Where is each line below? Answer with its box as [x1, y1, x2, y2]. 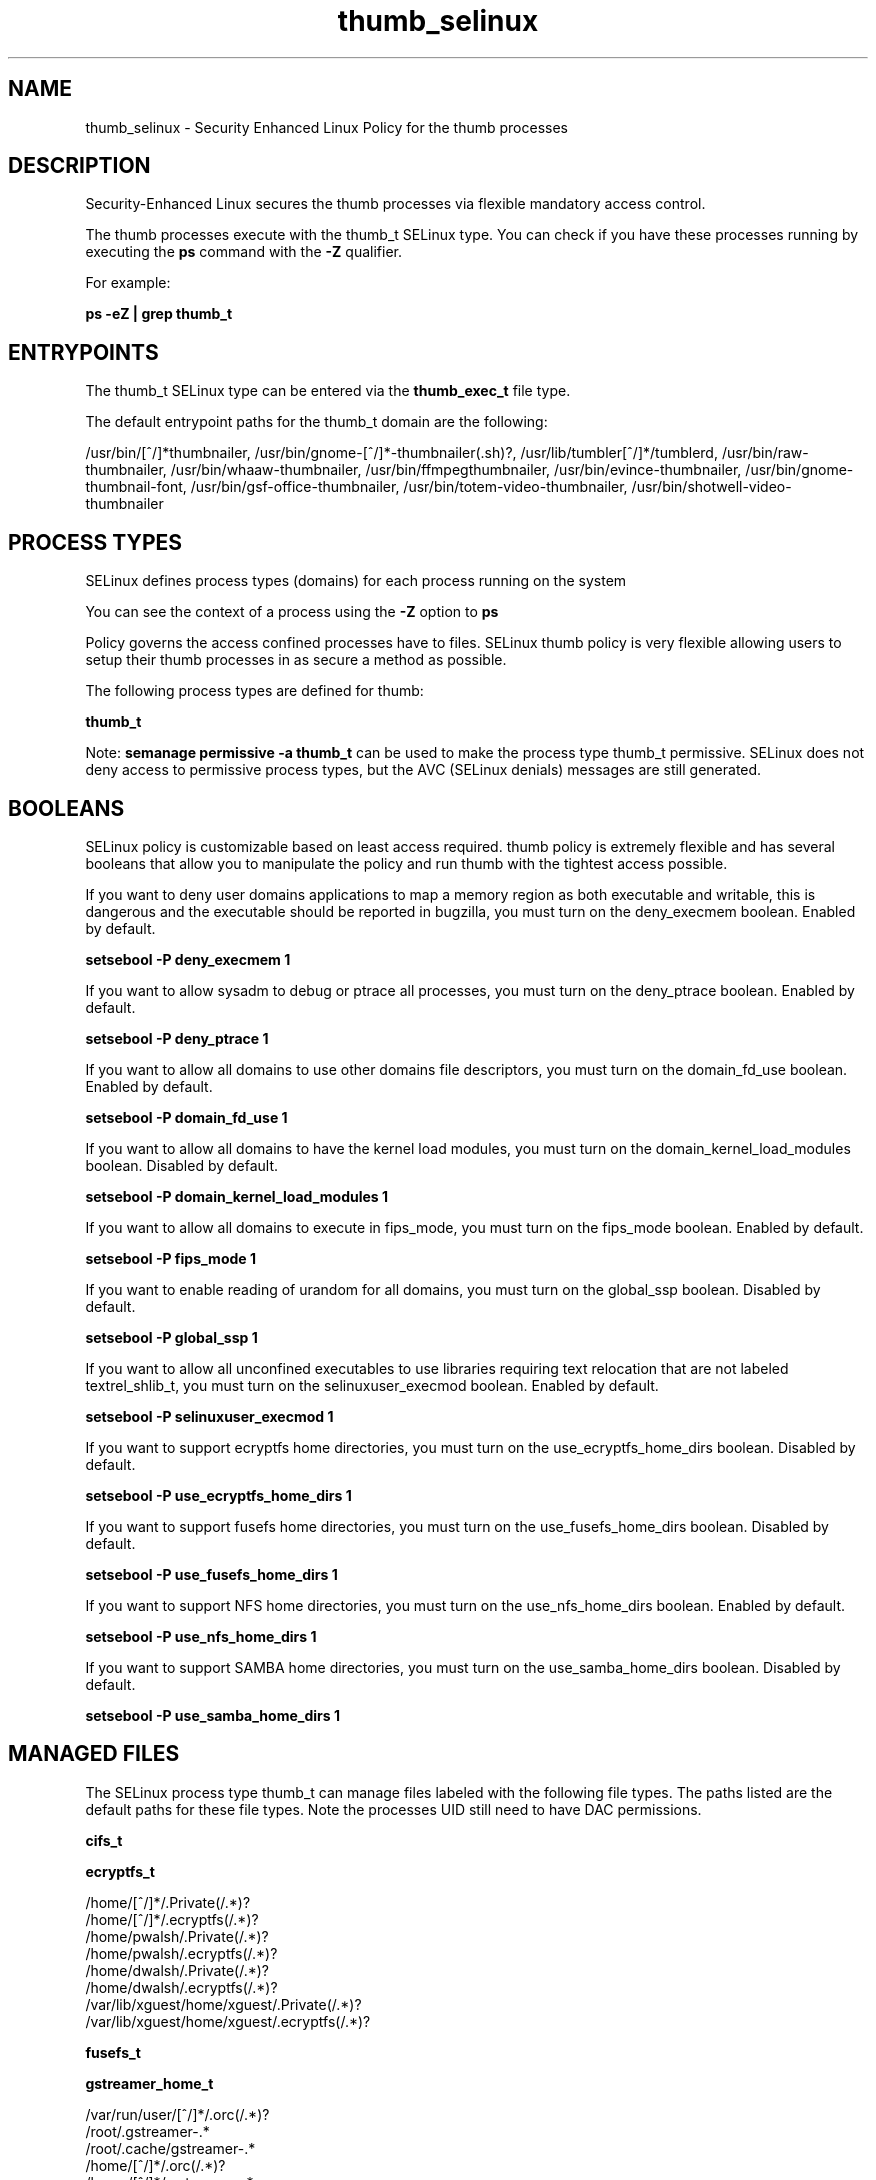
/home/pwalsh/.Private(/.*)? [85, 1927, 269, 1945]
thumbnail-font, [85, 478, 187, 496]
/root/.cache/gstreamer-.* [85, 2139, 256, 2157]
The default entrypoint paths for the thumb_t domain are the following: [85, 413, 548, 431]
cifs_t [85, 1831, 123, 1849]
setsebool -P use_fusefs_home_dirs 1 [85, 1565, 338, 1583]
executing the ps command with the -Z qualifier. [85, 243, 402, 261]
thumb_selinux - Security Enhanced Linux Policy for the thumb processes [85, 118, 568, 136]
